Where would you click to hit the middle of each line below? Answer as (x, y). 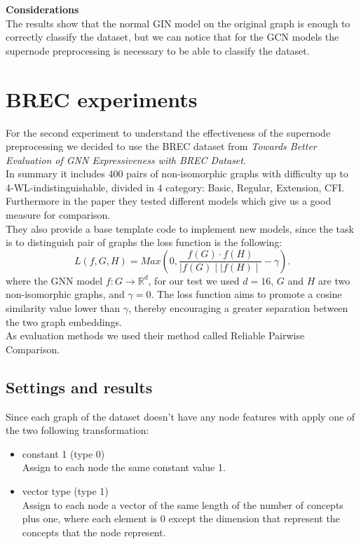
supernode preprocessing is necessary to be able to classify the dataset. (158, 50)
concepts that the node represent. (94, 532)
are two (334, 280)
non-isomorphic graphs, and (65, 294)
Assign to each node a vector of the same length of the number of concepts (183, 504)
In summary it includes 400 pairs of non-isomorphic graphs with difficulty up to (177, 174)
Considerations (42, 9)
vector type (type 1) (65, 490)
